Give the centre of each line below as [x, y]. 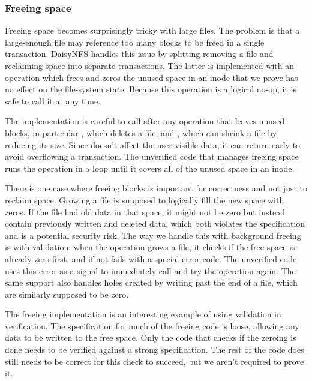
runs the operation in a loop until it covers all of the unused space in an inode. [150, 168]
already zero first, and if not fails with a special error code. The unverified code [151, 258]
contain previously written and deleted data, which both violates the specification [155, 223]
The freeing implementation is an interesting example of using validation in [143, 314]
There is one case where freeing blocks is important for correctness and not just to [156, 188]
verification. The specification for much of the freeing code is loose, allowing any [152, 325]
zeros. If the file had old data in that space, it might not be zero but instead [145, 211]
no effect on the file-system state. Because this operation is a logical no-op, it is [151, 89]
